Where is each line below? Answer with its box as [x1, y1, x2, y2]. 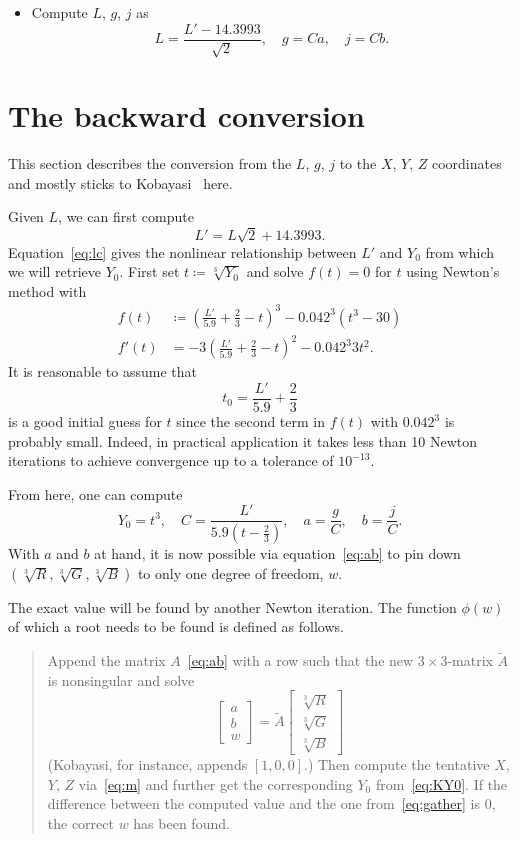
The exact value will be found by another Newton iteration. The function [8, 596, 457, 617]
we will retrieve [8, 261, 102, 282]
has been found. [133, 813, 230, 833]
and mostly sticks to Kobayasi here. [8, 172, 233, 193]
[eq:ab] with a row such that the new [187, 650, 414, 671]
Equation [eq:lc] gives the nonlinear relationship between [8, 241, 357, 262]
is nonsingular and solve [47, 669, 195, 690]
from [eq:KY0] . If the [375, 773, 508, 794]
